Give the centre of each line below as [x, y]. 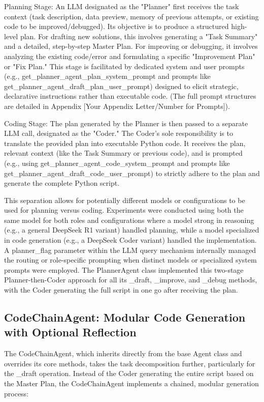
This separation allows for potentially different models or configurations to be [125, 200]
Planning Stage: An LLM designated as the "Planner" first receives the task [122, 6]
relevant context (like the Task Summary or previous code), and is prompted [123, 153]
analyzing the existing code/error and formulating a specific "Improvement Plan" [130, 56]
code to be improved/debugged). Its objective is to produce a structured [117, 26]
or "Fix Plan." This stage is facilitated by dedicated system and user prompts [124, 66]
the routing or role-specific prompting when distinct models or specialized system [130, 260]
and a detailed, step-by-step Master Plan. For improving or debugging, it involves [131, 46]
